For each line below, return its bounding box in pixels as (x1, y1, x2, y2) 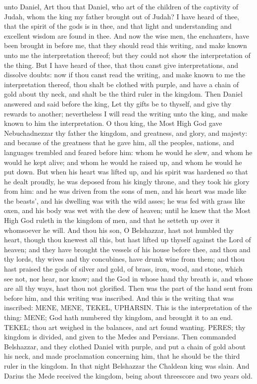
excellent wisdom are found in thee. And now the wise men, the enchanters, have (4, 30, 249, 41)
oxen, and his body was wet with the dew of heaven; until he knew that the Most (4, 205, 251, 216)
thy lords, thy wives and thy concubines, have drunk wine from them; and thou (4, 254, 245, 264)
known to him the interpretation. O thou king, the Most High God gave (4, 118, 222, 128)
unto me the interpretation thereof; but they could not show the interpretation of (4, 50, 251, 60)
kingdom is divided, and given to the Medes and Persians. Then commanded (4, 331, 236, 342)
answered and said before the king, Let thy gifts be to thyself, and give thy (4, 98, 232, 109)
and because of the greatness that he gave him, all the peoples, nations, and (4, 137, 234, 148)
